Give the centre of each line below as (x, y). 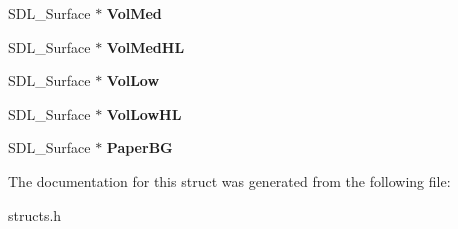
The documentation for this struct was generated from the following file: (229, 180)
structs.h (35, 214)
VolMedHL (145, 46)
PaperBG (139, 147)
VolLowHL (144, 113)
